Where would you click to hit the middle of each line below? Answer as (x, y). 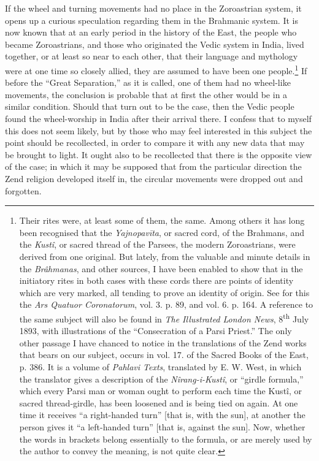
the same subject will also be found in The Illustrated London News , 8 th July (164, 318)
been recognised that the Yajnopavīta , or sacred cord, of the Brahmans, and (162, 232)
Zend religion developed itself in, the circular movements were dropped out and (154, 178)
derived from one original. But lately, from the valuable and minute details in (165, 256)
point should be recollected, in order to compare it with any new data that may (155, 143)
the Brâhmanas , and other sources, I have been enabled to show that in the (161, 268)
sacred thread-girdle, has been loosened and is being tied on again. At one (159, 402)
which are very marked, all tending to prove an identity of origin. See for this (164, 292)
